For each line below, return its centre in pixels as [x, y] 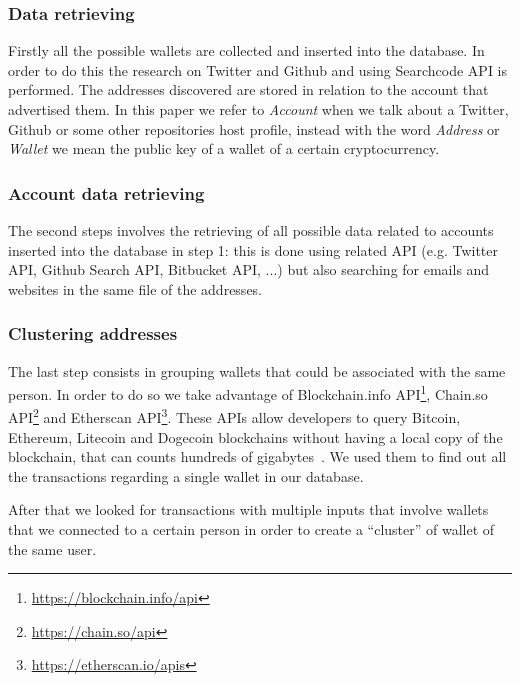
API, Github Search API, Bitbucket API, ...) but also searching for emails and [249, 269]
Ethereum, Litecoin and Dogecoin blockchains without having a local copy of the [255, 436]
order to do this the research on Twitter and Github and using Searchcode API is [258, 69]
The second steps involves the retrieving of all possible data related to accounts [251, 230]
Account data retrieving [106, 192]
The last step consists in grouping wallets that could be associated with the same [257, 370]
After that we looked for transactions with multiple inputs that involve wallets [248, 509]
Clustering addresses [93, 333]
